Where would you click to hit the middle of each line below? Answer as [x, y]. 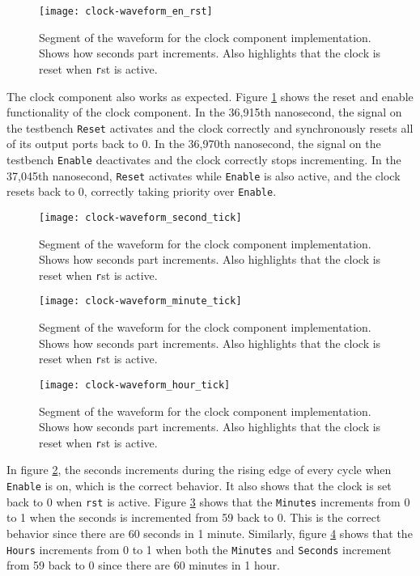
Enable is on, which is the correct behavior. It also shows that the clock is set [199, 485]
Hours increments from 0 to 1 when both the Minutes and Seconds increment [199, 549]
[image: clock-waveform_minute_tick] [140, 301]
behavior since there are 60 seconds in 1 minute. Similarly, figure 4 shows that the [210, 533]
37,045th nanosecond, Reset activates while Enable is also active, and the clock [204, 175]
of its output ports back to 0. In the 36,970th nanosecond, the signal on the [194, 144]
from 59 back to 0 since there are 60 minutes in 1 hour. [143, 565]
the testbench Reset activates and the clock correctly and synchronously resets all [210, 127]
